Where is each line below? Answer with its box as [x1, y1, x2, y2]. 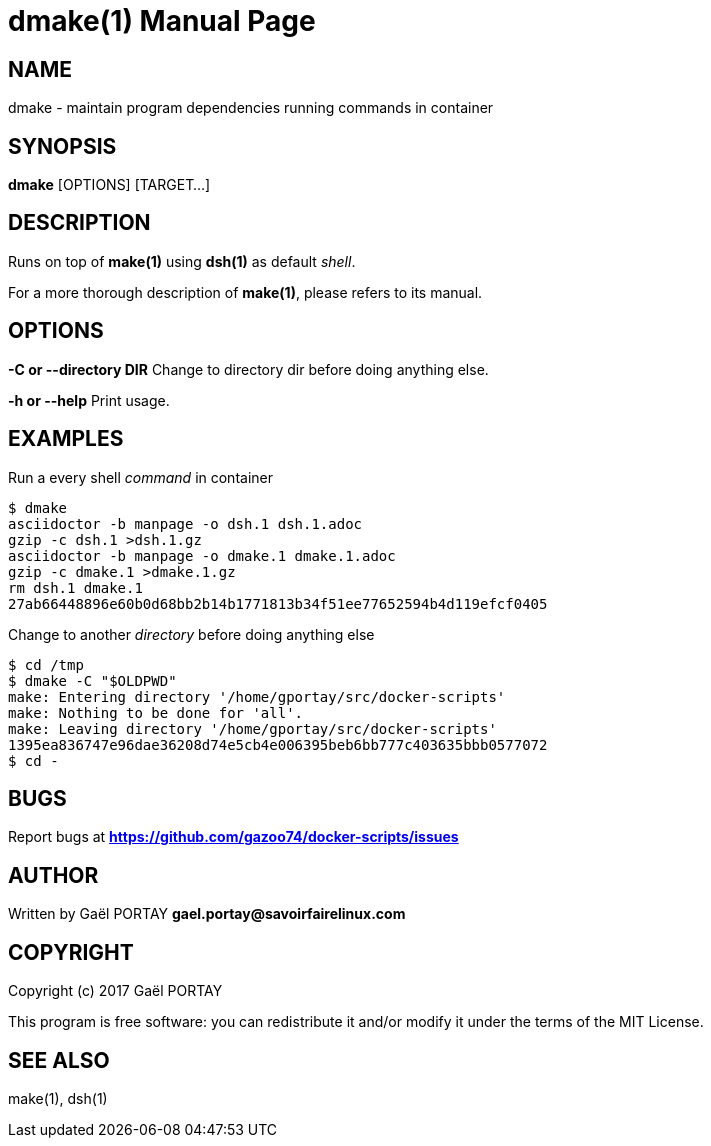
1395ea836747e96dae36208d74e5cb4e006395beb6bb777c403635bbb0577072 [8, 736, 548, 753]
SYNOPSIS [8, 133, 117, 159]
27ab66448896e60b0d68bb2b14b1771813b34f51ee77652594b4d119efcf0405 [8, 595, 548, 612]
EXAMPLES [8, 426, 124, 452]
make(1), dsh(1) [8, 1089, 108, 1107]
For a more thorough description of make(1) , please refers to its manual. [8, 283, 483, 301]
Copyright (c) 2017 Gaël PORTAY [8, 982, 223, 1000]
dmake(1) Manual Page [8, 4, 316, 38]
